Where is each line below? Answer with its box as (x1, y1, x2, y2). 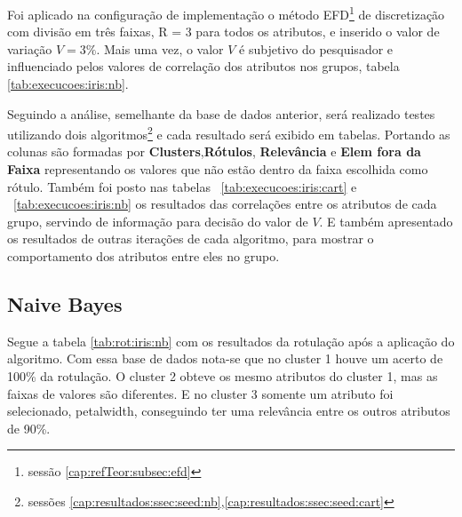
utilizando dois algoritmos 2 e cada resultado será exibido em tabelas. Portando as (7, 123, 450, 143)
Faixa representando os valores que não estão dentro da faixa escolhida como (7, 160, 428, 179)
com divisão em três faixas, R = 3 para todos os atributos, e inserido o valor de (7, 22, 440, 41)
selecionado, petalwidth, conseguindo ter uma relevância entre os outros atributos (7, 402, 450, 420)
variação (7, 39, 52, 58)
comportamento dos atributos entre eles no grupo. (7, 247, 280, 266)
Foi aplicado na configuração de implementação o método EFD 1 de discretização (7, 3, 445, 23)
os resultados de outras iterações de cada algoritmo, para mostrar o (7, 229, 374, 248)
